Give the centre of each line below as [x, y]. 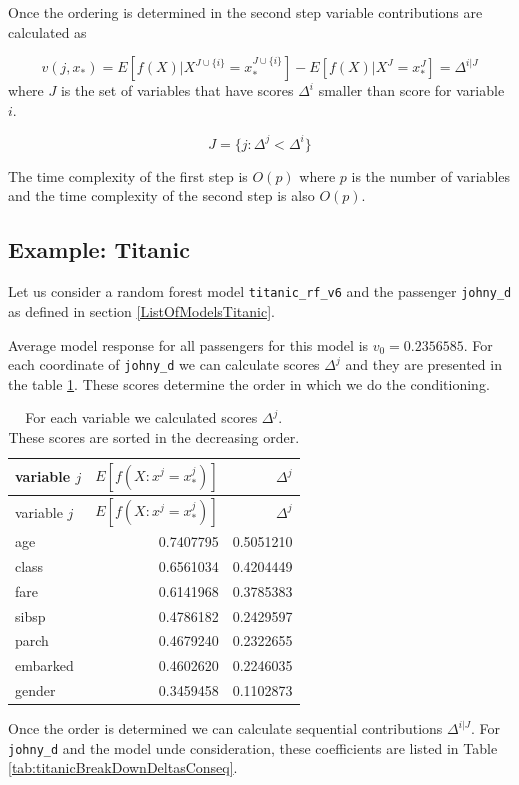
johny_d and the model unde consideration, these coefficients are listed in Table [253, 747]
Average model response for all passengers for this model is [188, 344]
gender [35, 690]
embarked [44, 665]
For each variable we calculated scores [141, 417]
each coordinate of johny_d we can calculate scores [164, 364]
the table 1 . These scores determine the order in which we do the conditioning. [249, 383]
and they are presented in [423, 364]
